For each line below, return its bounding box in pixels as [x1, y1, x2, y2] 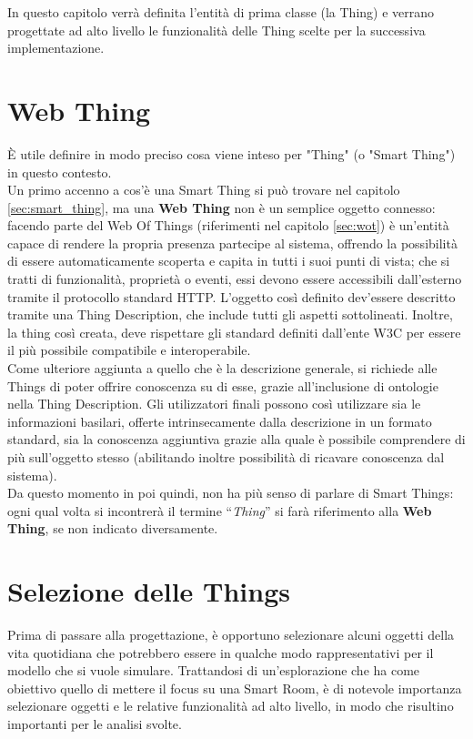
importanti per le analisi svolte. [7, 714, 182, 734]
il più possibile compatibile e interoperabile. [7, 340, 251, 359]
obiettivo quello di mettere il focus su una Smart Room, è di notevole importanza [7, 678, 462, 697]
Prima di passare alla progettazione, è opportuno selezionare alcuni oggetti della [7, 625, 455, 644]
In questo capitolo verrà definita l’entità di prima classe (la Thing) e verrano [7, 3, 435, 21]
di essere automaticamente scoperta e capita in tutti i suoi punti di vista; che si [7, 251, 450, 270]
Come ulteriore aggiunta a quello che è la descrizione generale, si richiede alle [7, 359, 438, 378]
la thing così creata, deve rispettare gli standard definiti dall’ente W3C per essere [7, 322, 461, 341]
